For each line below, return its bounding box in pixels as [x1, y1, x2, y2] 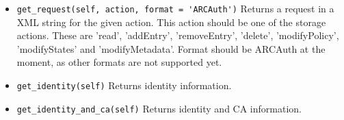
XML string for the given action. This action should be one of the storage [16, 14, 326, 29]
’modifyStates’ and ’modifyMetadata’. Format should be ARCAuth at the [16, 41, 326, 56]
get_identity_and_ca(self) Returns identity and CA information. [16, 101, 302, 115]
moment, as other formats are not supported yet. [16, 55, 222, 69]
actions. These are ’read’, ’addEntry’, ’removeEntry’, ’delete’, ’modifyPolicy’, [16, 28, 339, 43]
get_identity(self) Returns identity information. [16, 78, 232, 93]
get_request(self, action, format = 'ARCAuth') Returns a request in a [16, 1, 334, 15]
